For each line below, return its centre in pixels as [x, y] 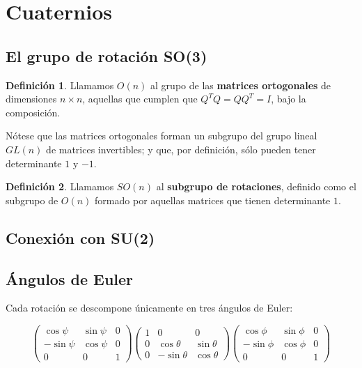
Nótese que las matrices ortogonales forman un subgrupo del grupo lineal [162, 136]
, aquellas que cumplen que [140, 99]
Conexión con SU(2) [80, 237]
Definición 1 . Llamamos [60, 85]
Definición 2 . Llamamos [60, 186]
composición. [33, 112]
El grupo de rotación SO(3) [107, 55]
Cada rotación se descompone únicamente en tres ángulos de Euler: [149, 308]
